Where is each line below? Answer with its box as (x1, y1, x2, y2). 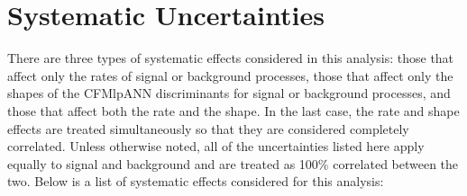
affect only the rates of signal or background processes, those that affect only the (7, 66, 453, 85)
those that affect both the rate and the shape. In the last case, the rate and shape (7, 101, 460, 120)
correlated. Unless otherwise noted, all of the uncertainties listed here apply (7, 137, 425, 156)
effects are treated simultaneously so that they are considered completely (7, 119, 409, 138)
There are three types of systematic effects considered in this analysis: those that (7, 49, 454, 67)
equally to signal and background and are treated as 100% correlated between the (7, 154, 459, 173)
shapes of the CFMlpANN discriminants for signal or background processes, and (7, 84, 451, 102)
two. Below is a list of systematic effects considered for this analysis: (7, 172, 384, 191)
